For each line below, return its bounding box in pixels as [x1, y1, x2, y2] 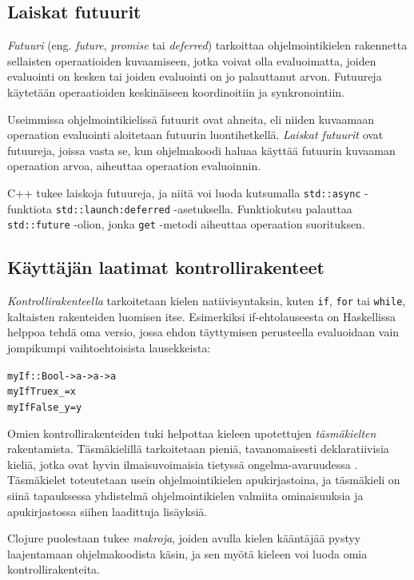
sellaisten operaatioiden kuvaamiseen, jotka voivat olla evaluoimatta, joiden [7, 52, 376, 69]
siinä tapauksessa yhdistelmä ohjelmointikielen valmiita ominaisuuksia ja [7, 487, 364, 503]
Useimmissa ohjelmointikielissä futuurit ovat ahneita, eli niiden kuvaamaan [7, 110, 374, 127]
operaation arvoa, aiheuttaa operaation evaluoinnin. [7, 157, 261, 174]
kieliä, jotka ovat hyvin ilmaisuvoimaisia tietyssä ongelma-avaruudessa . [7, 455, 358, 472]
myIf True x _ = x [7, 386, 76, 398]
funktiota [7, 200, 53, 217]
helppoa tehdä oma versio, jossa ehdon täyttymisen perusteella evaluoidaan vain [7, 324, 400, 340]
